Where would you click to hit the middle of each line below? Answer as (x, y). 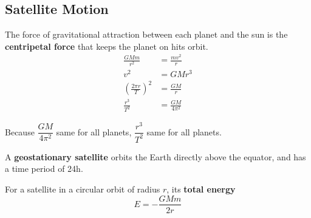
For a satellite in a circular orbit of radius (83, 189)
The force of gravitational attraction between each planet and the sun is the (146, 34)
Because (20, 131)
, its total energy (201, 189)
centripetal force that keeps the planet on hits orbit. (107, 46)
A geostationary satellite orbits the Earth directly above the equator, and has (155, 156)
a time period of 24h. (44, 169)
